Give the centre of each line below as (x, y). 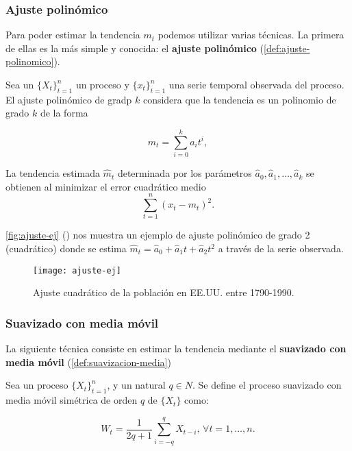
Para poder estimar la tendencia (73, 35)
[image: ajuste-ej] (77, 270)
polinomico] (30, 61)
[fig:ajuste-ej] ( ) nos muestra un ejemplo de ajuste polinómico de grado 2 (158, 235)
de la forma (64, 113)
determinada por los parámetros (185, 173)
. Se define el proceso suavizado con (267, 385)
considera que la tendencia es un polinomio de (239, 99)
